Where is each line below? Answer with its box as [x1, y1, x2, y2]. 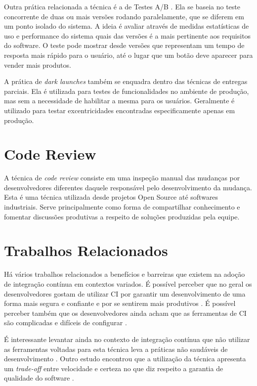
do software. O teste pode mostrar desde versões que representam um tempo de [4, 40, 245, 50]
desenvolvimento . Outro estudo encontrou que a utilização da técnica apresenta [4, 353, 246, 364]
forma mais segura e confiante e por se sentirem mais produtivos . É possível [4, 298, 236, 308]
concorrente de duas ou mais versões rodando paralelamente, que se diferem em [4, 11, 244, 21]
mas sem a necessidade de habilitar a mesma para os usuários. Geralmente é [4, 95, 235, 106]
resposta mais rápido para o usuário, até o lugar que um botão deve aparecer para [4, 49, 253, 60]
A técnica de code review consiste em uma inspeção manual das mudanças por [4, 172, 240, 183]
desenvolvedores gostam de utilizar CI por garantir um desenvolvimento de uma [4, 288, 246, 299]
